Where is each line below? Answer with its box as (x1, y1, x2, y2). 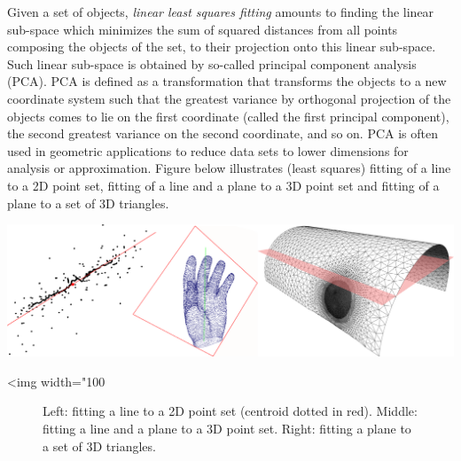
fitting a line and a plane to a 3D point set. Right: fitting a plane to (43, 419, 411, 438)
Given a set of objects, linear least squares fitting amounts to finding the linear (7, 3, 434, 20)
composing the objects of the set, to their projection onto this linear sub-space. (7, 37, 436, 56)
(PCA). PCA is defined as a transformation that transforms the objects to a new (7, 72, 447, 90)
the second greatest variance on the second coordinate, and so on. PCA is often (7, 124, 438, 143)
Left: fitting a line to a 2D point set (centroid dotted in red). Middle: (43, 402, 418, 420)
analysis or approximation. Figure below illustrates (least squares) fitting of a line (7, 159, 451, 177)
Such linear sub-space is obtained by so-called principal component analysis (7, 54, 417, 73)
